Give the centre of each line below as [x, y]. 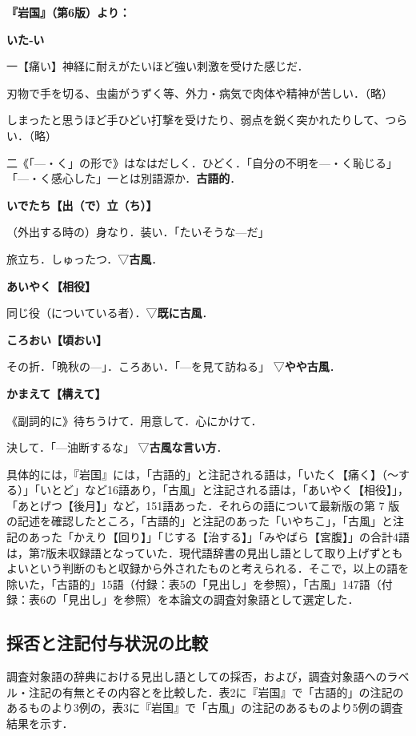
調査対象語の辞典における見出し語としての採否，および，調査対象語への [197, 676]
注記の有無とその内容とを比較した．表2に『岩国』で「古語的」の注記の [216, 692]
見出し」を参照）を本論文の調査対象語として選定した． [213, 599]
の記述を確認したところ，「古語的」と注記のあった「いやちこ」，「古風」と [200, 521]
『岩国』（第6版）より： [68, 12]
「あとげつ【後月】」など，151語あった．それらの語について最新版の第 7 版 [203, 505]
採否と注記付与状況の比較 [107, 643]
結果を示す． [40, 724]
